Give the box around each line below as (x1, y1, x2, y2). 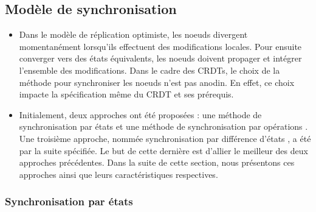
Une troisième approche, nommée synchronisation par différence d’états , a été (19, 132, 311, 144)
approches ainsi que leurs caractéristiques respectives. (19, 168, 218, 180)
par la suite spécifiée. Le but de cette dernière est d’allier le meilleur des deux (19, 144, 308, 157)
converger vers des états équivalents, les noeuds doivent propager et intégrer (19, 52, 302, 65)
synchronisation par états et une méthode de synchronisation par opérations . (19, 120, 308, 133)
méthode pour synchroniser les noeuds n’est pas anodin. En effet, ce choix (19, 76, 295, 88)
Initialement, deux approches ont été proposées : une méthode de (19, 108, 262, 121)
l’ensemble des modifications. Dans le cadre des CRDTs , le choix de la (19, 63, 280, 76)
